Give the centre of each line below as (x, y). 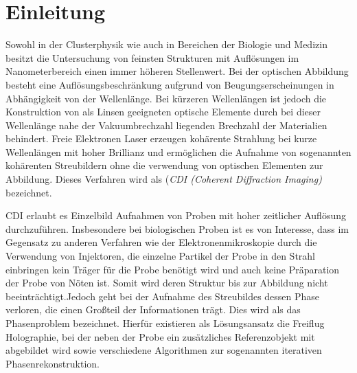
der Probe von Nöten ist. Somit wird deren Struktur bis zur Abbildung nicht (167, 283)
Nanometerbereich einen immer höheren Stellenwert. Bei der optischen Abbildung (177, 71)
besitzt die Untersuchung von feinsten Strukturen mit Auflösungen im (152, 57)
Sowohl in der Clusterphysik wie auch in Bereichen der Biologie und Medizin (166, 44)
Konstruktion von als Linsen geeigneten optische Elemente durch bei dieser (163, 112)
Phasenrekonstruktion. (53, 363)
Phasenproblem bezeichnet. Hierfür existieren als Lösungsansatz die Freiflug (165, 323)
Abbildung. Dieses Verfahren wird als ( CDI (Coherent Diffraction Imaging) (164, 179)
